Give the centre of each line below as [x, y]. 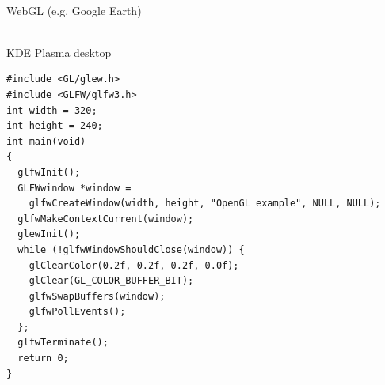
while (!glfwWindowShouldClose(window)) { [131, 249]
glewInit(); [49, 234]
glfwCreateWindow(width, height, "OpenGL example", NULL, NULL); [205, 204]
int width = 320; [52, 110]
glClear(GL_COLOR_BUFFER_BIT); [111, 281]
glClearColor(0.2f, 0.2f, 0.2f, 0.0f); [134, 265]
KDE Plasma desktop [59, 52]
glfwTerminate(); [63, 343]
